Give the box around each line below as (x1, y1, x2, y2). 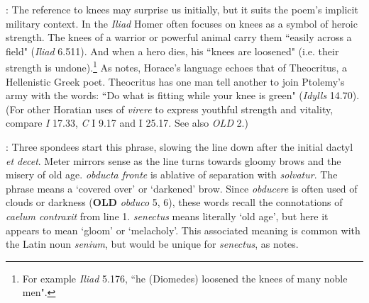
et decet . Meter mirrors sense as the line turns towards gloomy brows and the (6, 153, 341, 168)
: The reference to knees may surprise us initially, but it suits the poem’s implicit (6, 2, 358, 16)
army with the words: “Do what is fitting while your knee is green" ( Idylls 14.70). (6, 88, 360, 103)
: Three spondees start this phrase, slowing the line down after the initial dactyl (6, 139, 353, 154)
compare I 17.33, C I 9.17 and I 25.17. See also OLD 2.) (6, 115, 248, 130)
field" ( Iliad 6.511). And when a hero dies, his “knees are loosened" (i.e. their (6, 43, 339, 58)
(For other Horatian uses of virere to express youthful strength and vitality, (6, 101, 334, 116)
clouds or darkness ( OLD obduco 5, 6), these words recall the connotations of (6, 195, 343, 210)
